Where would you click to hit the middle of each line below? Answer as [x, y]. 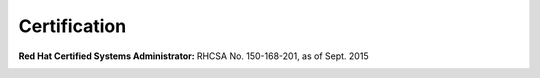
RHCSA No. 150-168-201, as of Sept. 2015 [282, 56]
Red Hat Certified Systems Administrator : [106, 56]
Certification [72, 26]
